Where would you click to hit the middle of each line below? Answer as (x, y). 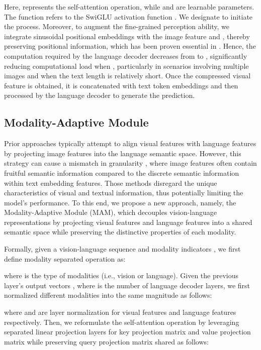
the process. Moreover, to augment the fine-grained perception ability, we (117, 26)
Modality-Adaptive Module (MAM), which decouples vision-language (110, 212)
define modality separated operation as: (65, 258)
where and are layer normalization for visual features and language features (120, 312)
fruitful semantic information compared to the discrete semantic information (122, 172)
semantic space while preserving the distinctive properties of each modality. (120, 232)
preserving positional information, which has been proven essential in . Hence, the (130, 46)
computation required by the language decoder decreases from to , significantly (126, 55)
